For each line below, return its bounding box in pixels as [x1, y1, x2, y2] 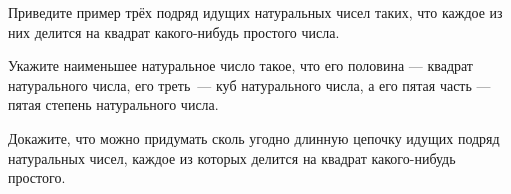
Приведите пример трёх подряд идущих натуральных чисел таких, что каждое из [8, 2, 503, 22]
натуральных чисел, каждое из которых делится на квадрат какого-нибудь [8, 147, 456, 168]
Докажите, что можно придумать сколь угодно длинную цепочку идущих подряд [8, 127, 500, 148]
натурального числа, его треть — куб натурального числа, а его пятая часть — [8, 74, 491, 95]
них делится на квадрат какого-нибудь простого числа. [8, 21, 340, 42]
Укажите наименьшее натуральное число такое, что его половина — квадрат [8, 55, 473, 76]
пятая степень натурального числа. [8, 94, 219, 115]
